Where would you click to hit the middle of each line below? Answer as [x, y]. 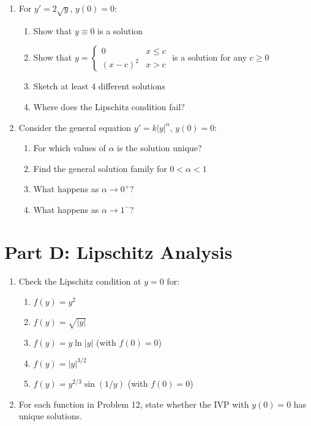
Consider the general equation [75, 127]
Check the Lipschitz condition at [80, 281]
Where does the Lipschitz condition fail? [109, 106]
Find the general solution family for [100, 168]
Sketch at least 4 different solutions [99, 86]
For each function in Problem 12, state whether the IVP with [134, 404]
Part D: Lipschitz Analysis [118, 251]
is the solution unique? [159, 148]
